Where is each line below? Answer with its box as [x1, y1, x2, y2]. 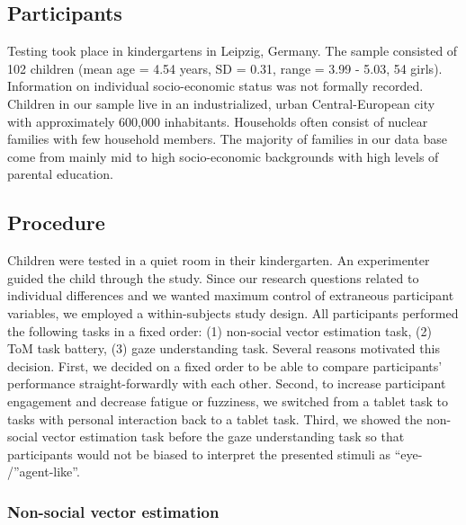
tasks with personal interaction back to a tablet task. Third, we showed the [7, 409, 423, 428]
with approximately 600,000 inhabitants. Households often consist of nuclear [7, 111, 428, 130]
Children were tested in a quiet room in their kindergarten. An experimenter [7, 251, 430, 270]
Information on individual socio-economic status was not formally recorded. [7, 76, 424, 95]
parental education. [7, 165, 113, 183]
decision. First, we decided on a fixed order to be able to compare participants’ [7, 356, 443, 375]
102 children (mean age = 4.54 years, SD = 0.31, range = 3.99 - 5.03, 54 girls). [7, 58, 443, 77]
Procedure [7, 209, 105, 236]
